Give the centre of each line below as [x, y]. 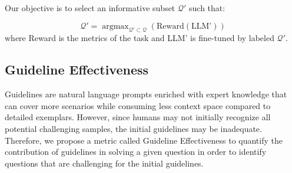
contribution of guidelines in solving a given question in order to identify [136, 152]
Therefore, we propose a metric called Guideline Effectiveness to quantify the [144, 140]
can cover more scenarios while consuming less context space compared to [138, 105]
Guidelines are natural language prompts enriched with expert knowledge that [146, 94]
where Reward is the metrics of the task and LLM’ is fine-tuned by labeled [140, 38]
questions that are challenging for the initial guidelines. [104, 163]
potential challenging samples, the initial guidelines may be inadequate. [133, 128]
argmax [115, 26]
